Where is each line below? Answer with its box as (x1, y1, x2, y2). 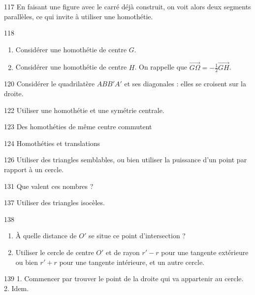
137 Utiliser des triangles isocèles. (4, 197, 105, 208)
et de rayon (105, 247, 140, 257)
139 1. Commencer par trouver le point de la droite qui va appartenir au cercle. (4, 273, 244, 284)
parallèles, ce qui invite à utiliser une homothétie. (4, 11, 153, 21)
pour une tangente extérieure (161, 247, 249, 257)
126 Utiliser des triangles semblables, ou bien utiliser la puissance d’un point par (4, 154, 247, 165)
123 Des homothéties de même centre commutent (4, 121, 152, 132)
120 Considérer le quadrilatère (4, 78, 95, 89)
